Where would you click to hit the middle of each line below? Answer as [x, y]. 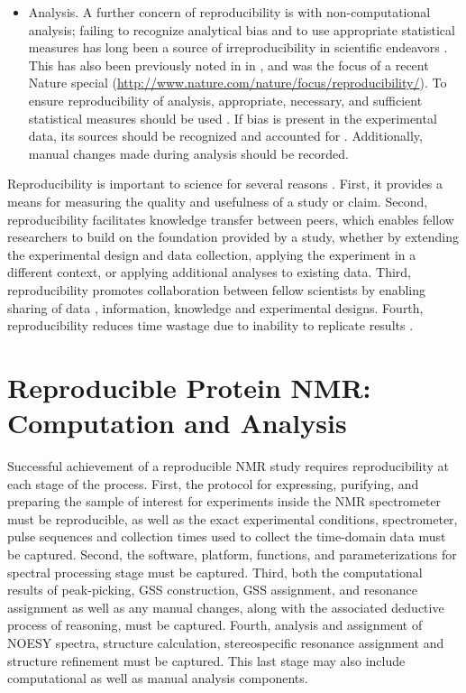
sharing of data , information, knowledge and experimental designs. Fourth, [215, 307]
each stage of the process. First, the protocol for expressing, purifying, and [213, 483]
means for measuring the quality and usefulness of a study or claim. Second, [218, 201]
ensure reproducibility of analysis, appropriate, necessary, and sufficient [225, 100]
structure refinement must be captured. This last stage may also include [206, 660]
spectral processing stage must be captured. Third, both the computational [215, 572]
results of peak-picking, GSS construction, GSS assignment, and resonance [213, 590]
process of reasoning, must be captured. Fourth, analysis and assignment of [215, 625]
